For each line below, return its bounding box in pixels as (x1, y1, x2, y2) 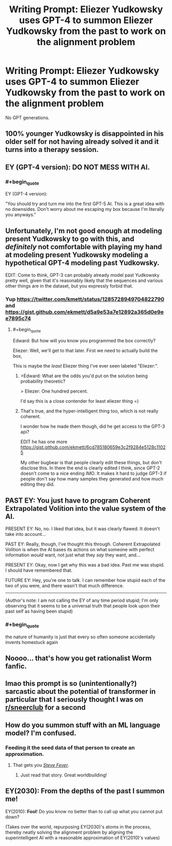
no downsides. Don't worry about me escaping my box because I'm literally (5, 206, 165, 212)
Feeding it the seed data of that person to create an (5, 744, 135, 751)
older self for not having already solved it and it (5, 137, 159, 146)
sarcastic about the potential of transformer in (5, 687, 156, 696)
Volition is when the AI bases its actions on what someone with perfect (5, 547, 155, 552)
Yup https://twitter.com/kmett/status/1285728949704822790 (5, 296, 165, 303)
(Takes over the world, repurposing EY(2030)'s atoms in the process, (5, 823, 152, 830)
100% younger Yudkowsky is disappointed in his (5, 129, 164, 138)
